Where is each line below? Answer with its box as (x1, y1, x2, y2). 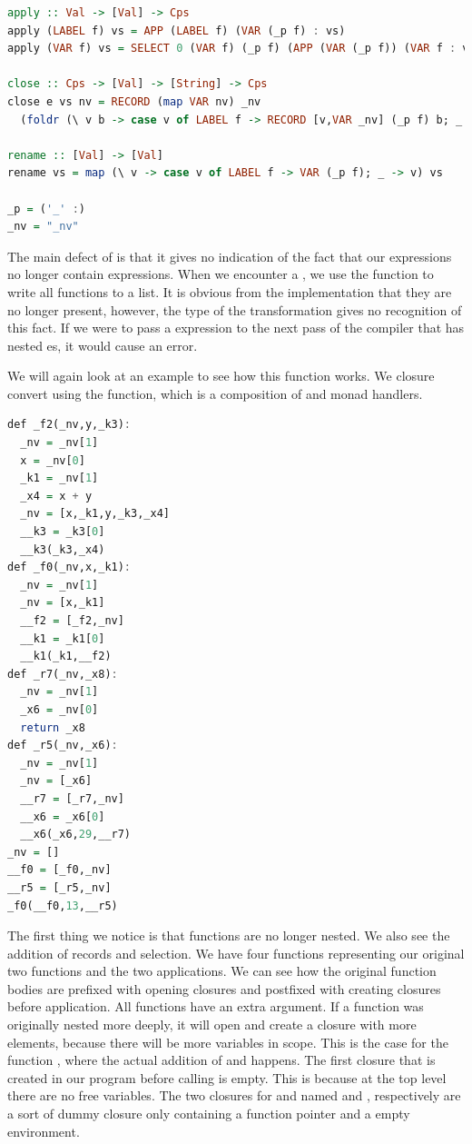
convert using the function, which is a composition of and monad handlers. (7, 383, 423, 403)
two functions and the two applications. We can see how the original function (7, 961, 437, 980)
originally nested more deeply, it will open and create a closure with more (7, 1015, 417, 1034)
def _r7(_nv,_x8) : (7, 667, 118, 681)
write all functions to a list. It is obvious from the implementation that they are (7, 282, 452, 301)
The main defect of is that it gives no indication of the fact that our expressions (7, 246, 452, 265)
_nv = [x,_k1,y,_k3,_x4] (20, 507, 170, 521)
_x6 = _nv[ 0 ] (20, 702, 99, 716)
